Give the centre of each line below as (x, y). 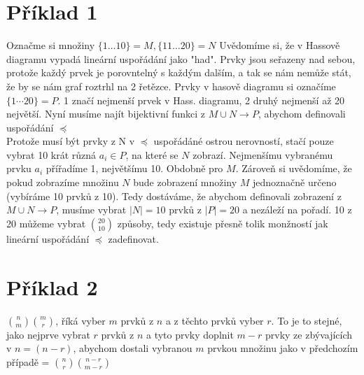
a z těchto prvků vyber (215, 320)
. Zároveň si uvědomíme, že (294, 168)
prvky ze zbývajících (309, 334)
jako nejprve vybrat (48, 334)
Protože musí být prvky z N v (71, 141)
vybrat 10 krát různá (51, 154)
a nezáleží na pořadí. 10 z (297, 210)
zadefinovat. (133, 238)
